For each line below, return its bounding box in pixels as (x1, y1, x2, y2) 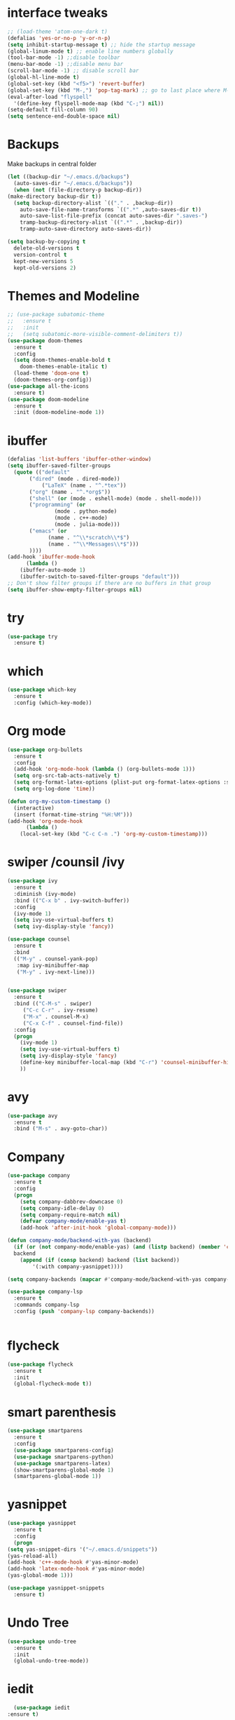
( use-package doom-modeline (7, 396, 90, 403)
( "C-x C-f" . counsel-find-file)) (22, 1019, 124, 1027)
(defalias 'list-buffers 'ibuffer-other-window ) (7, 456, 152, 463)
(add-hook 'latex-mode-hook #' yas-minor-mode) (7, 1566, 145, 1573)
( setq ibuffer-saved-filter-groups (7, 462, 111, 469)
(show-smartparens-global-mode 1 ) (13, 1466, 114, 1474)
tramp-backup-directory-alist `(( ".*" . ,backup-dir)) (20, 219, 183, 226)
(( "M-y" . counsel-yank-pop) (13, 955, 99, 962)
